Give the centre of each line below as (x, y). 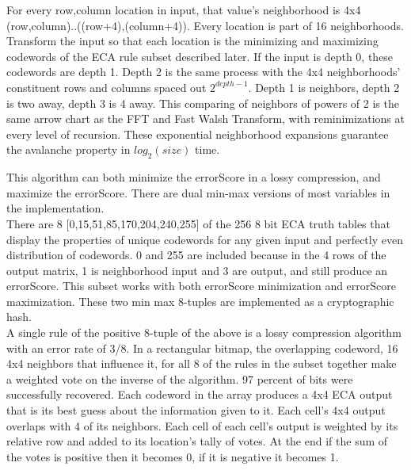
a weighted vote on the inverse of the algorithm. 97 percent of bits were (180, 378)
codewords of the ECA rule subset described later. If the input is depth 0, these (200, 56)
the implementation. (55, 208)
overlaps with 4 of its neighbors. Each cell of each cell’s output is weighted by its (202, 425)
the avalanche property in (68, 149)
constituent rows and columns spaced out (107, 87)
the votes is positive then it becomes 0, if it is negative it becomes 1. (173, 456)
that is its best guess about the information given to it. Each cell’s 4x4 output (196, 410)
